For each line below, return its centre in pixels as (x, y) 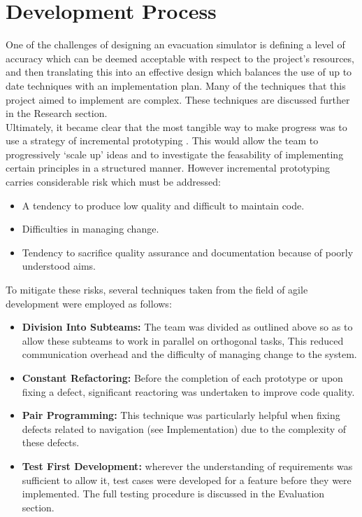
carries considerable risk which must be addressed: (113, 182)
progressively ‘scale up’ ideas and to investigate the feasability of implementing (175, 154)
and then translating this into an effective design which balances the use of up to (179, 72)
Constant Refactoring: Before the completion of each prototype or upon (182, 378)
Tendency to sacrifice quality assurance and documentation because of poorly (188, 252)
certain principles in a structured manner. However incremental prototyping (168, 168)
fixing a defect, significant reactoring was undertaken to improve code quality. (188, 391)
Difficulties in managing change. (90, 229)
